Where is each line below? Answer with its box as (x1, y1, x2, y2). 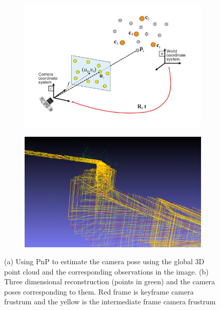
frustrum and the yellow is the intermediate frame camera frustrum (4, 296, 216, 307)
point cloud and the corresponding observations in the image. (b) (4, 266, 209, 277)
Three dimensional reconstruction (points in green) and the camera (4, 276, 215, 287)
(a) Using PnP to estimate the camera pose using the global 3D (4, 256, 205, 267)
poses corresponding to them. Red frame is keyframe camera (4, 286, 194, 297)
